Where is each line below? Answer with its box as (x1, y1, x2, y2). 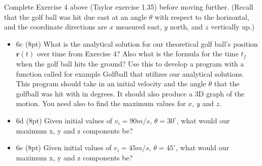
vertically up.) (211, 21, 255, 32)
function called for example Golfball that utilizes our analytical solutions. (16, 68, 244, 79)
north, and (170, 21, 203, 32)
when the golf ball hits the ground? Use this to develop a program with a (16, 58, 244, 69)
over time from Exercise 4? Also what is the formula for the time (37, 48, 239, 59)
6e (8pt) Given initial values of (16, 142, 112, 153)
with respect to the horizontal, (154, 11, 249, 22)
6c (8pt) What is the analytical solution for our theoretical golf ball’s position (16, 38, 258, 49)
